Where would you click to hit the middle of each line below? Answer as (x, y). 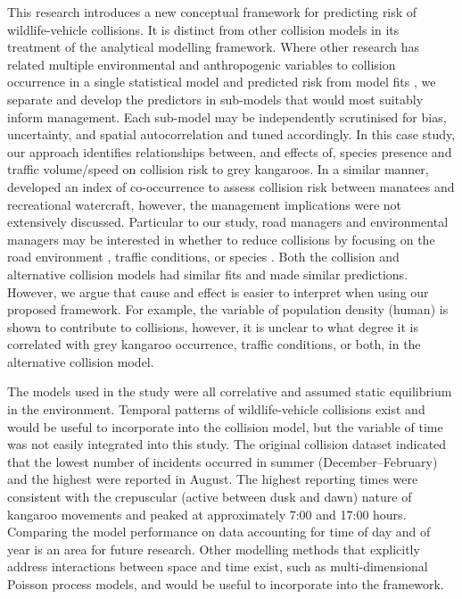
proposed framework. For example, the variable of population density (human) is (228, 309)
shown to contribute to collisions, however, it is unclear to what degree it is (213, 326)
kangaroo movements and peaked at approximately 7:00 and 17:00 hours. (207, 514)
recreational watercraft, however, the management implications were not (205, 204)
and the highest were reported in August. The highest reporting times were (213, 479)
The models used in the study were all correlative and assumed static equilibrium (230, 391)
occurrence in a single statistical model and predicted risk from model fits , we (222, 82)
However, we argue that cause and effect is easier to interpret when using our (218, 291)
